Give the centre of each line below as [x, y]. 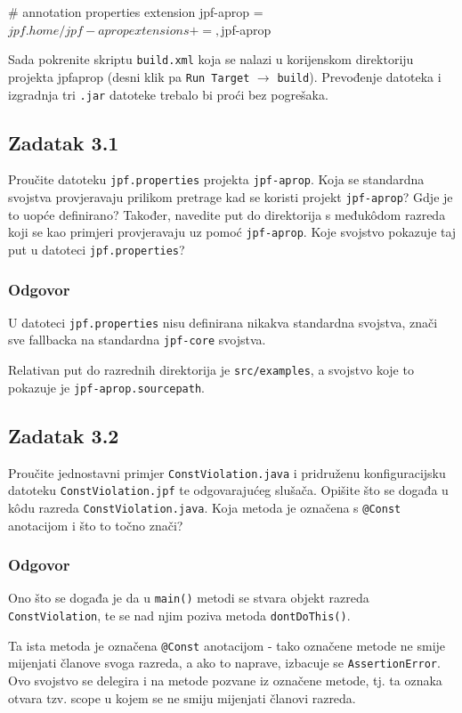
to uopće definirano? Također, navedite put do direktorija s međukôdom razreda [227, 214]
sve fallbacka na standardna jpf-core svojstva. [137, 340]
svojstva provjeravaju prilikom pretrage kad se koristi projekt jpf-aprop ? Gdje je [231, 197]
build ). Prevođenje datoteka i [359, 76]
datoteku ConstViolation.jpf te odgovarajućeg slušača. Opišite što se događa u [228, 490]
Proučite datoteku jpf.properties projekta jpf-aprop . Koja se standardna [216, 179]
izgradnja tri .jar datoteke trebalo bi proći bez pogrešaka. [168, 94]
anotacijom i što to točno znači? [96, 525]
